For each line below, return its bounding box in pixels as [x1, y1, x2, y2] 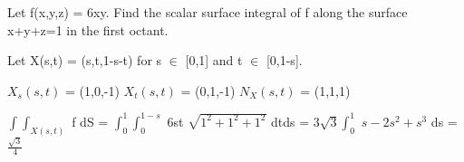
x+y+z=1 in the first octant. [7, 20, 169, 39]
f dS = [72, 111, 109, 130]
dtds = [270, 111, 310, 130]
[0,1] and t [185, 51, 243, 70]
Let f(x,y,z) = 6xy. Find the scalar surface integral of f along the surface [7, 3, 408, 21]
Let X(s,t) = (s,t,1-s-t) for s [7, 51, 162, 70]
